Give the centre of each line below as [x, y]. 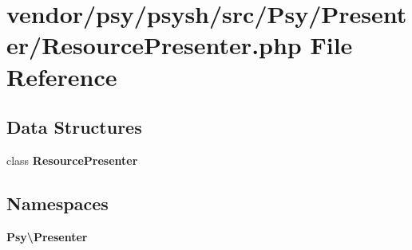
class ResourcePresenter [72, 160]
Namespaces [57, 203]
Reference [62, 76]
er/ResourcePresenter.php [154, 45]
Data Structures [74, 127]
